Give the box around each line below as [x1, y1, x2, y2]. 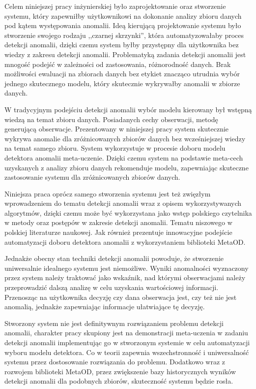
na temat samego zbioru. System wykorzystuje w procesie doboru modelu [4, 143, 226, 153]
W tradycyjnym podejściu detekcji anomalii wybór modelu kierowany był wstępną [4, 104, 252, 114]
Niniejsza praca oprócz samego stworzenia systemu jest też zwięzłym [4, 188, 211, 198]
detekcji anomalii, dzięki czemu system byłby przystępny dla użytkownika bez [4, 39, 239, 50]
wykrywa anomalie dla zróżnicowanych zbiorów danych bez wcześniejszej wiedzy [4, 133, 246, 143]
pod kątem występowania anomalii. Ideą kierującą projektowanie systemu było [4, 20, 241, 31]
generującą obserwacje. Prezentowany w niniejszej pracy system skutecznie [4, 124, 229, 134]
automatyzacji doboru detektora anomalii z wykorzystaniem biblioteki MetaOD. [4, 236, 246, 247]
